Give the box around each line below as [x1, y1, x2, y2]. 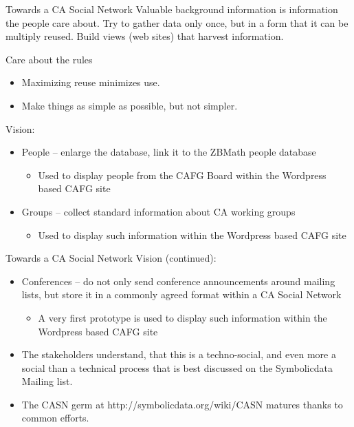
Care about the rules [5, 52, 93, 66]
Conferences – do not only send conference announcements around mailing [21, 273, 335, 288]
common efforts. [21, 410, 89, 425]
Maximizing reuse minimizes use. [21, 75, 160, 90]
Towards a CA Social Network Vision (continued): [5, 251, 217, 265]
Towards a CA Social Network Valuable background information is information [5, 2, 338, 16]
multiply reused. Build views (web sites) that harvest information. [5, 29, 284, 43]
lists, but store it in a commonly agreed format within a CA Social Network [21, 287, 342, 302]
